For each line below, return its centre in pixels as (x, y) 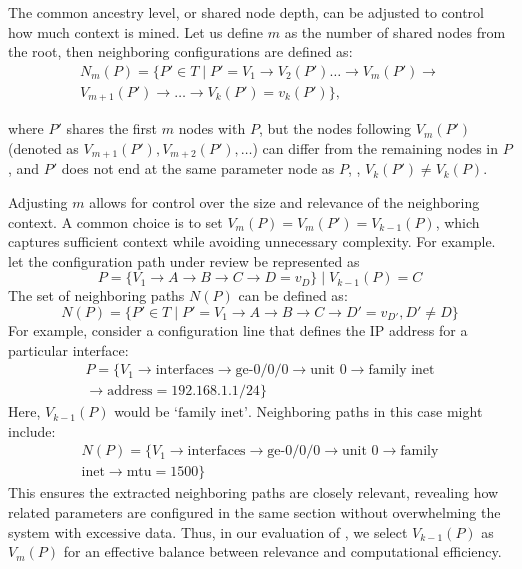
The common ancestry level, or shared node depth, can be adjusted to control (246, 12)
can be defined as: (293, 295)
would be (142, 411)
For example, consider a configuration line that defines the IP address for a (238, 329)
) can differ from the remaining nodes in (375, 147)
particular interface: (68, 349)
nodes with (212, 128)
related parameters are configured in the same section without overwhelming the (254, 512)
